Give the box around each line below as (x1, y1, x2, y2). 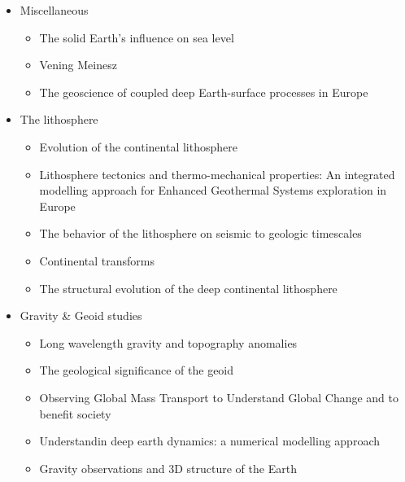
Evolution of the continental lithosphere (39, 138, 237, 155)
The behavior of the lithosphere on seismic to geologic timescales (39, 225, 362, 242)
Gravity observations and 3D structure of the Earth (39, 459, 297, 476)
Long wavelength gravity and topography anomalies (39, 334, 298, 351)
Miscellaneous (20, 2, 89, 18)
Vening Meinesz (39, 56, 117, 73)
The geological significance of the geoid (39, 361, 234, 379)
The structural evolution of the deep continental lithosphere (39, 279, 337, 296)
